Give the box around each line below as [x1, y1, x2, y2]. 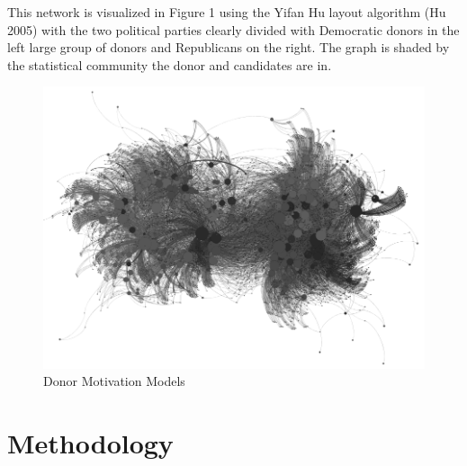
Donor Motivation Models [43, 372, 185, 390]
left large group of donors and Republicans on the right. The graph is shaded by [7, 38, 450, 57]
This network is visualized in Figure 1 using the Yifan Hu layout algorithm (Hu [7, 3, 446, 21]
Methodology [7, 425, 174, 462]
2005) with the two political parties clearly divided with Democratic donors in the [7, 20, 460, 39]
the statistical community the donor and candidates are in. [7, 55, 332, 74]
